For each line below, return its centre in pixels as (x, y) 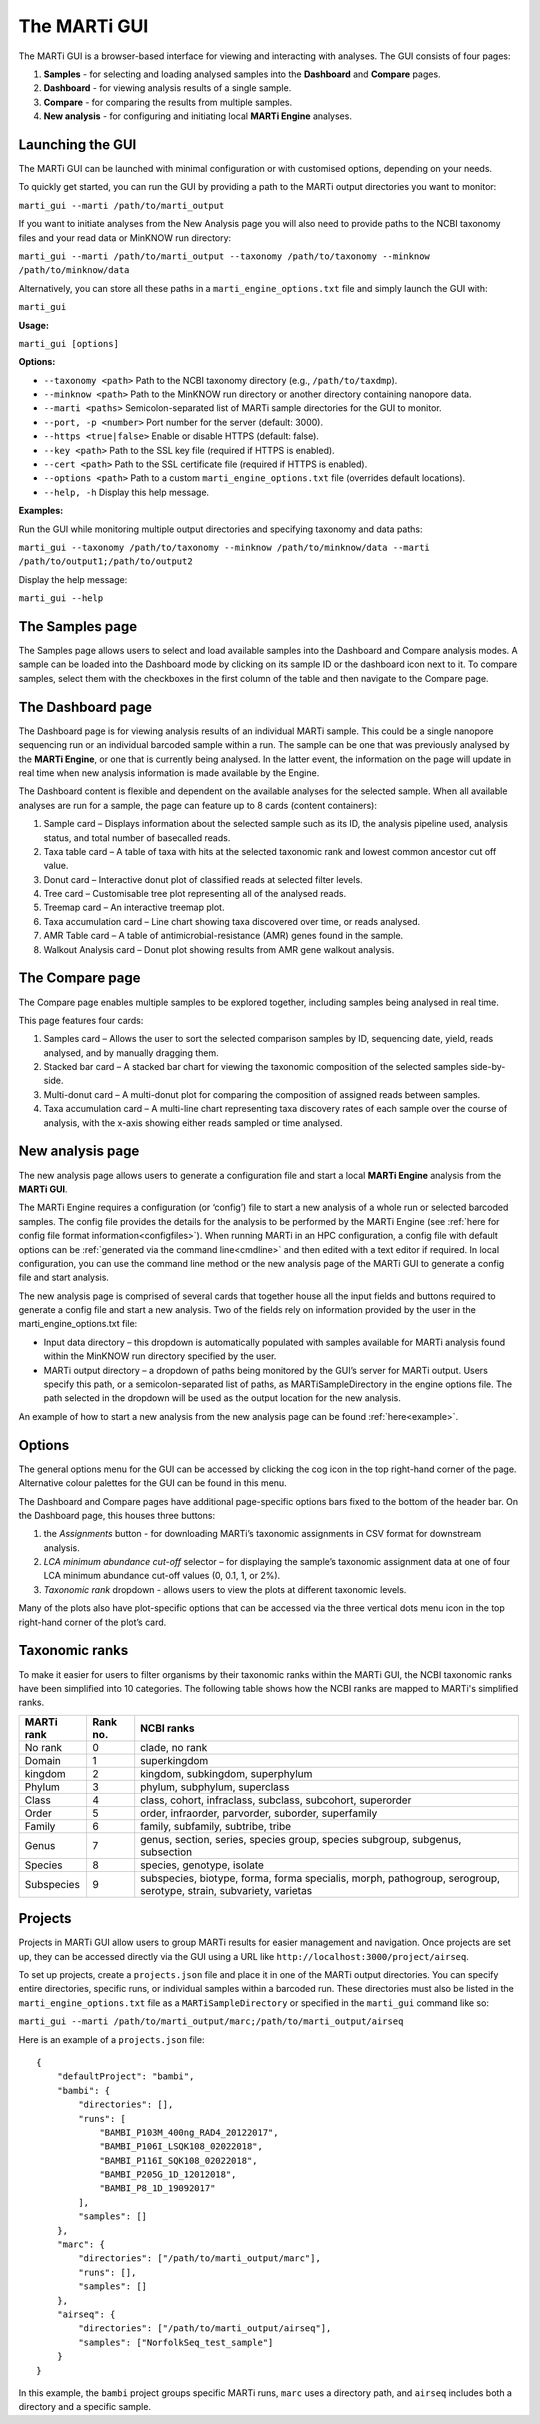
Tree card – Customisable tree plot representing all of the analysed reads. (195, 894)
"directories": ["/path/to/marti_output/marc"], (200, 2258)
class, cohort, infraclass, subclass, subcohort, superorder (276, 1800)
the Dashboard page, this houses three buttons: (116, 1515)
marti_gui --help (61, 598)
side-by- (488, 1067)
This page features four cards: (81, 1020)
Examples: (41, 511)
